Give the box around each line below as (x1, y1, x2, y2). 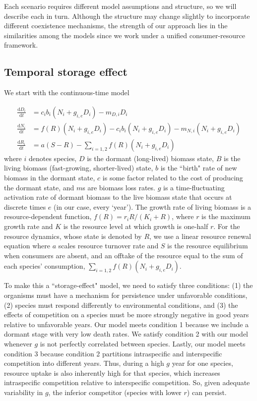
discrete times (4, 201, 46, 212)
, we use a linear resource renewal (149, 230, 251, 241)
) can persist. (187, 387, 227, 397)
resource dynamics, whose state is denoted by (4, 230, 142, 241)
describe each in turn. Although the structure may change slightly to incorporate (4, 10, 250, 21)
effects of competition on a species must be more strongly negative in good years (4, 309, 249, 320)
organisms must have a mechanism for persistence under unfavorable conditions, (4, 289, 248, 300)
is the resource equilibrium (167, 240, 248, 251)
